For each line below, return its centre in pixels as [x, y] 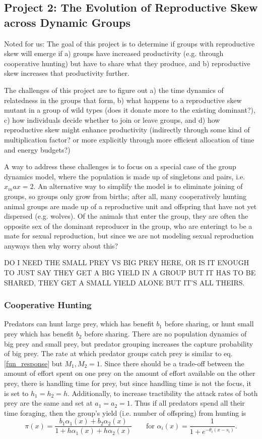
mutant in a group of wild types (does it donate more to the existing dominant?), [130, 110]
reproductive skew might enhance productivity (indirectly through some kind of [127, 130]
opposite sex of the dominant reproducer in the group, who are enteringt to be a [128, 226]
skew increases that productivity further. [67, 73]
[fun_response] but [33, 363]
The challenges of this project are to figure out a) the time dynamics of [114, 90]
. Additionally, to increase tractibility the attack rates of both [162, 393]
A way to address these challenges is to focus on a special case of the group [120, 166]
